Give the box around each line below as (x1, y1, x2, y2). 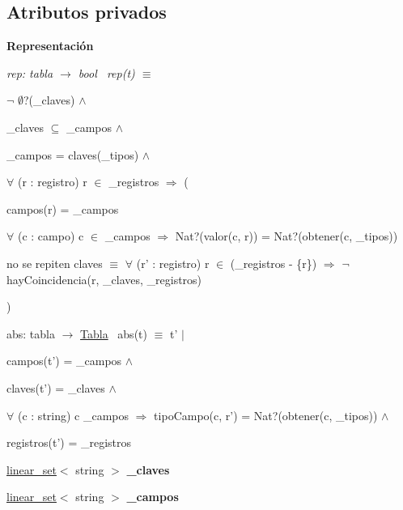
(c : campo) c (17, 227, 84, 244)
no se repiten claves (6, 254, 103, 271)
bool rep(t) (78, 64, 135, 81)
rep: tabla (6, 64, 53, 81)
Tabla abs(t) (80, 325, 147, 342)
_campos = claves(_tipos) (6, 146, 139, 163)
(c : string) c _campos (17, 406, 129, 423)
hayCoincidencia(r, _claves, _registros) (6, 270, 202, 287)
